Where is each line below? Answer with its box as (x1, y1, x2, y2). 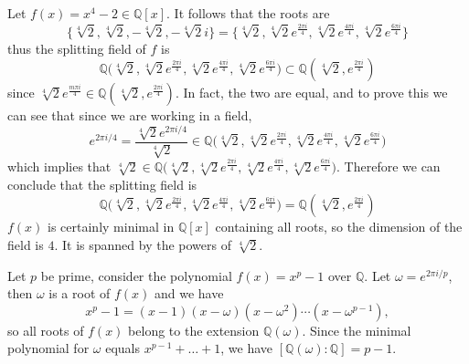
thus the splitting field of (7, 38, 146, 57)
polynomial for (7, 338, 90, 358)
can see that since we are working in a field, (7, 106, 252, 125)
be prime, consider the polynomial (40, 265, 232, 285)
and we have (154, 284, 224, 303)
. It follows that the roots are (166, 4, 330, 22)
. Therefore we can (336, 157, 441, 176)
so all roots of (7, 320, 84, 339)
